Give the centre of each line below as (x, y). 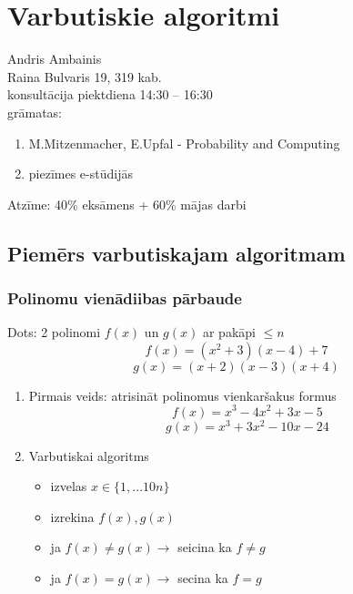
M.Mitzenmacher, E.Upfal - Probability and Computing (184, 143)
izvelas (69, 486)
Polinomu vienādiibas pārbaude (125, 297)
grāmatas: (35, 112)
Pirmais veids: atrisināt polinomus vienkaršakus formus (182, 395)
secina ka (203, 578)
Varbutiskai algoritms (89, 455)
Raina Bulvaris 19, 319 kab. (85, 76)
